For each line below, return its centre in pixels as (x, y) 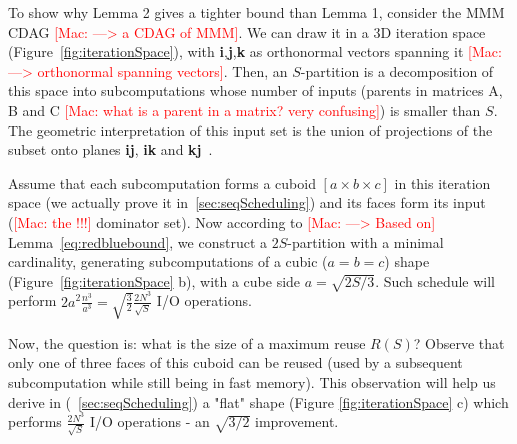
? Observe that (459, 342)
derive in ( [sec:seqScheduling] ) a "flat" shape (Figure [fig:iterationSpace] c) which (258, 401)
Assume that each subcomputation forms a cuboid (162, 182)
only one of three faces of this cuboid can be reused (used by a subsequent (235, 362)
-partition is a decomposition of (397, 70)
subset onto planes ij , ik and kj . (110, 149)
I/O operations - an (149, 421)
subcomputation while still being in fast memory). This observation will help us (252, 382)
